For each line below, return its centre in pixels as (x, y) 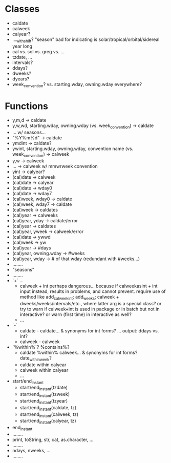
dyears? (21, 79)
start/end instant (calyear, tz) (48, 422)
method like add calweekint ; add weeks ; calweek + (69, 298)
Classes (22, 9)
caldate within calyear (43, 365)
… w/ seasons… (29, 132)
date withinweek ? (36, 358)
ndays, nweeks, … (31, 451)
